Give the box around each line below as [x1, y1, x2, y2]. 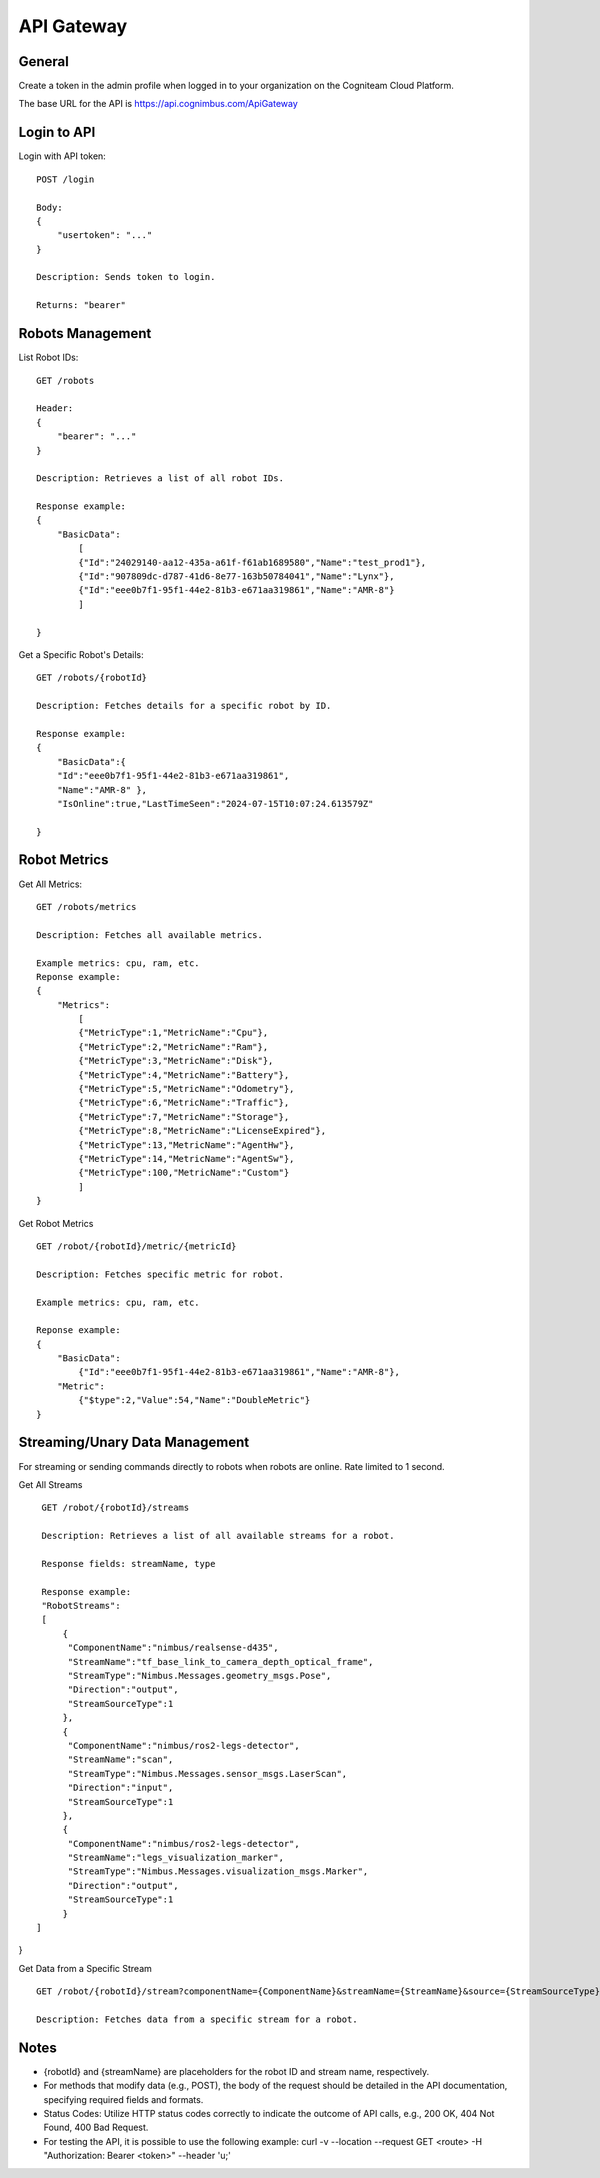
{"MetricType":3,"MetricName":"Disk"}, [78, 1055, 274, 1067]
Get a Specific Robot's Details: [18, 648, 144, 660]
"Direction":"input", [67, 1782, 174, 1794]
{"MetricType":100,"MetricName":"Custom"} [78, 1167, 290, 1179]
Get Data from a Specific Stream [18, 1962, 152, 1974]
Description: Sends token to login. [36, 271, 216, 283]
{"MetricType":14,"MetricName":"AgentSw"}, [78, 1153, 295, 1164]
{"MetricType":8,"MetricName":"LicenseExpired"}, [78, 1125, 327, 1137]
